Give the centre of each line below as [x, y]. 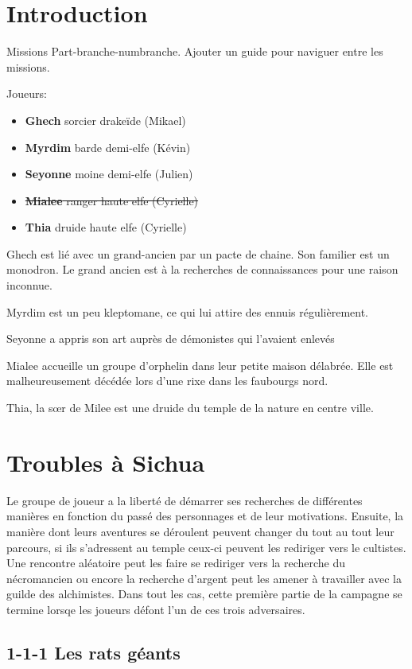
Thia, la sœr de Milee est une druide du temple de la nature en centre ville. [190, 408]
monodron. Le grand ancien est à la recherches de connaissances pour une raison [202, 269]
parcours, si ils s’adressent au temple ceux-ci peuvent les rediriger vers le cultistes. [206, 547]
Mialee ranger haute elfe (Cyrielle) [112, 200]
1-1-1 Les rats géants [93, 652]
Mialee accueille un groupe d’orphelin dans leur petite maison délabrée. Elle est [200, 365]
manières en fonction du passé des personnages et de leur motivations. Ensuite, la [205, 516]
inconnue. [29, 285]
